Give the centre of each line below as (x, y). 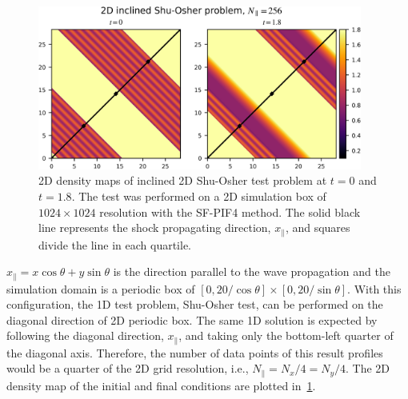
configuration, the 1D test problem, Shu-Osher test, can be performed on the (195, 304)
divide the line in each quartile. (115, 244)
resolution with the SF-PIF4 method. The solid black (230, 211)
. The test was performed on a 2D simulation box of (199, 196)
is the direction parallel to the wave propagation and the (252, 271)
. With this (374, 288)
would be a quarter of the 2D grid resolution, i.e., (128, 368)
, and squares (318, 227)
